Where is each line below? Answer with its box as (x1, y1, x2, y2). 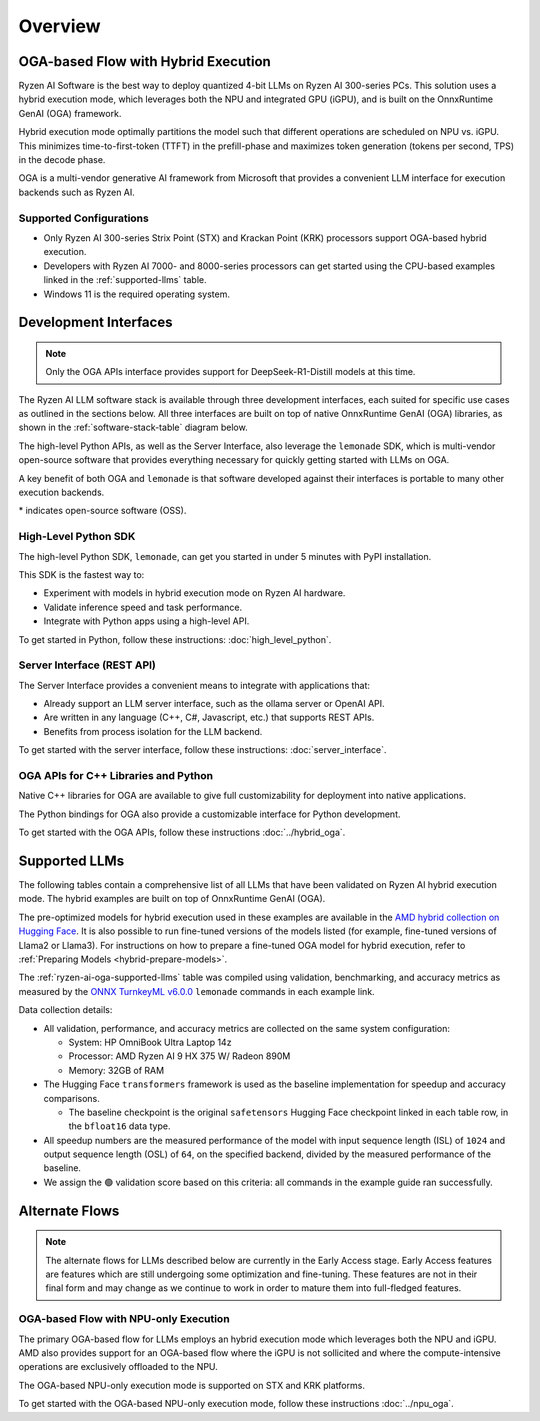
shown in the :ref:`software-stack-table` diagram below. (18, 421, 249, 434)
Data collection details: (18, 1004, 113, 1016)
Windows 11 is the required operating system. (43, 288, 230, 300)
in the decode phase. (18, 154, 106, 166)
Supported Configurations (18, 211, 149, 225)
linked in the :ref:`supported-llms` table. (43, 274, 207, 286)
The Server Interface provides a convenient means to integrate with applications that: (18, 679, 370, 691)
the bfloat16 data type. (68, 1120, 171, 1132)
